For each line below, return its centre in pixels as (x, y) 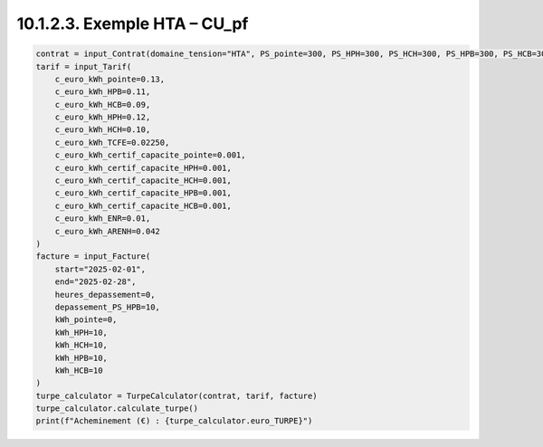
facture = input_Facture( (93, 257)
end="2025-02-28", (95, 282)
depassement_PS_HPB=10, (107, 307)
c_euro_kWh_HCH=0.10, (103, 130)
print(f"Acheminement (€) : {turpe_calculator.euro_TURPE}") (174, 421)
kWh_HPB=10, (81, 358)
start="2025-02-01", (100, 269)
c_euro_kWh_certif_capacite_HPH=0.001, (143, 168)
